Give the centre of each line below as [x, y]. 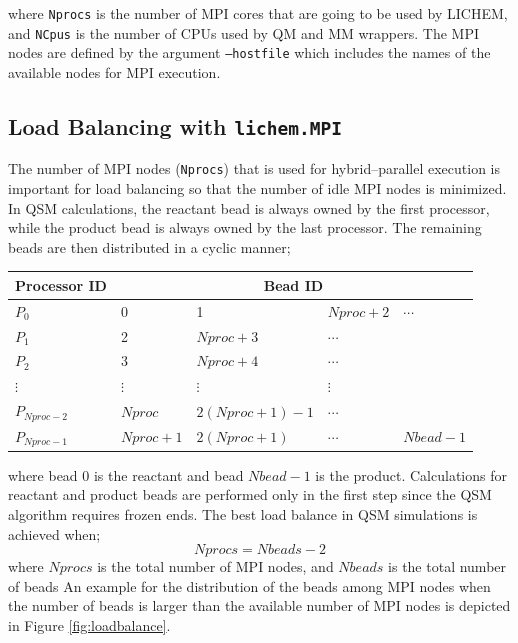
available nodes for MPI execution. [114, 71]
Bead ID [293, 284]
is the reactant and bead [168, 474]
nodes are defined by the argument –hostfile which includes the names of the [249, 52]
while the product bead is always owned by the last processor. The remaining [245, 227]
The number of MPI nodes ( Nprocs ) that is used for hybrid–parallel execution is [254, 168]
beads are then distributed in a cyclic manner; [149, 246]
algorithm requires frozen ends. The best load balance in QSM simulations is [243, 513]
